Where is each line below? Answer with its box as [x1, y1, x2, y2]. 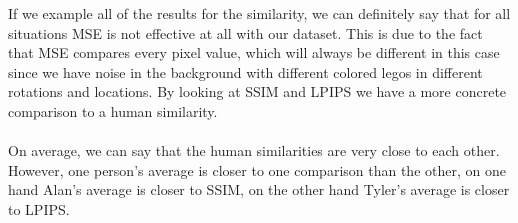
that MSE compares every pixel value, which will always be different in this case [8, 42, 500, 63]
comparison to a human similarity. [8, 100, 218, 121]
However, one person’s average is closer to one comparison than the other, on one [8, 159, 506, 180]
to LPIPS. [8, 198, 70, 219]
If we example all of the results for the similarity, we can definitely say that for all [8, 3, 511, 23]
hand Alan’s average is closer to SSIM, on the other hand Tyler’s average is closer [8, 179, 510, 200]
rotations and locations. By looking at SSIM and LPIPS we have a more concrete [8, 81, 507, 102]
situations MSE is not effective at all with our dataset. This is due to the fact [8, 22, 483, 43]
